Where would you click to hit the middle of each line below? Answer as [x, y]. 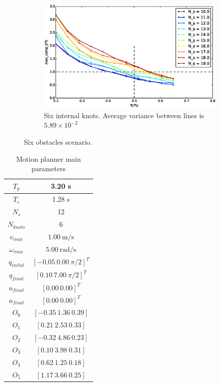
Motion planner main [48, 158]
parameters [48, 168]
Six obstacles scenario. [58, 141]
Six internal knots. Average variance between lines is [124, 115]
